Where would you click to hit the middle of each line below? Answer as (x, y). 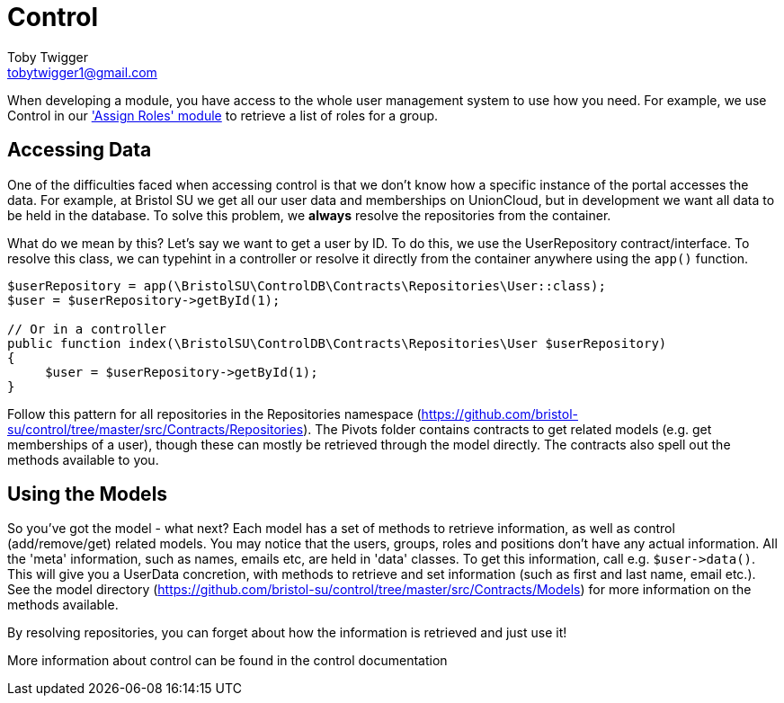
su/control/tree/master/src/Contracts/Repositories (156, 429)
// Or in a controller (87, 329)
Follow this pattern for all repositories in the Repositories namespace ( (214, 414)
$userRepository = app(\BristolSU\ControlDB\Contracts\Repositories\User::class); (307, 285)
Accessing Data (80, 150)
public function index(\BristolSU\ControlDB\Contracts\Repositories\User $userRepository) (337, 343)
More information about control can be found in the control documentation (227, 661)
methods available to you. (83, 459)
